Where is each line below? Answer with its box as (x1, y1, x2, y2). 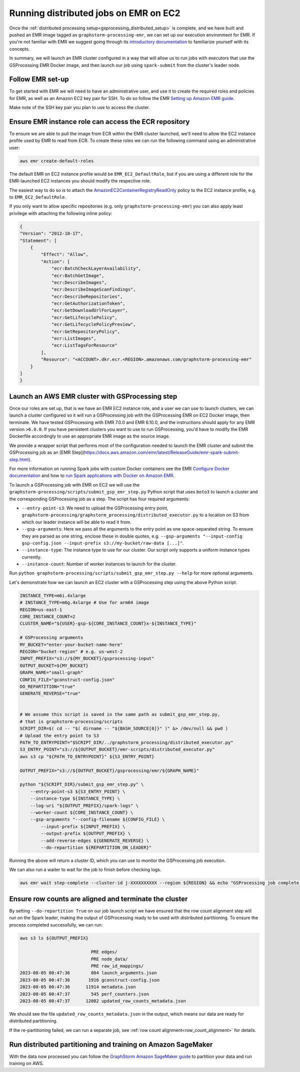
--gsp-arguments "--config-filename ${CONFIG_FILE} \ (30, 816, 165, 822)
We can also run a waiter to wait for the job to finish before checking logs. (9, 866, 161, 872)
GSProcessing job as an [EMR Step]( (9, 449, 84, 455)
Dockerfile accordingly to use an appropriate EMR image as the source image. (9, 433, 170, 439)
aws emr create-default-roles (19, 158, 94, 163)
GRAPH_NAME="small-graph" (19, 670, 83, 675)
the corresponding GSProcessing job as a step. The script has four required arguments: (9, 495, 190, 502)
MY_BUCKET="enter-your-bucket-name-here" (19, 641, 123, 647)
